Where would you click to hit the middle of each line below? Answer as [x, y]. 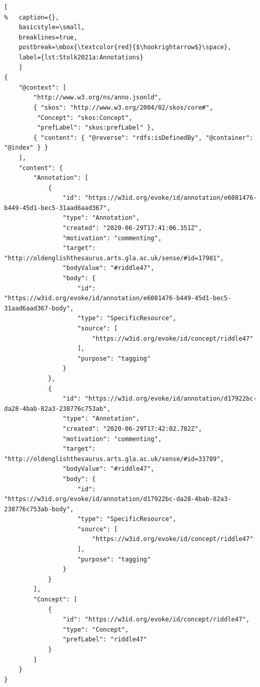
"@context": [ [42, 87]
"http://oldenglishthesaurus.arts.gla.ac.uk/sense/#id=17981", [114, 258]
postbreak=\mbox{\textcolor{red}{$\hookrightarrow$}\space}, [125, 47]
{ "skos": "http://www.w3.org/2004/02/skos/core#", [123, 107]
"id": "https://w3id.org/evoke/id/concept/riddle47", [156, 620]
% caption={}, [32, 17]
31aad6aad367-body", [39, 308]
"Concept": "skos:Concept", [85, 118]
